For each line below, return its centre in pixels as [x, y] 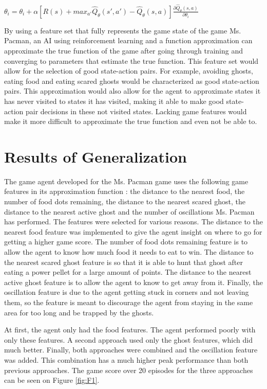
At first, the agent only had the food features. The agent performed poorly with [130, 330]
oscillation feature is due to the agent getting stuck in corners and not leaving [127, 292]
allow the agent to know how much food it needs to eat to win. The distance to [129, 252]
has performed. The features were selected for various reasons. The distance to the [133, 222]
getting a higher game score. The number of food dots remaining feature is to [126, 242]
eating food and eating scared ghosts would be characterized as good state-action [132, 81]
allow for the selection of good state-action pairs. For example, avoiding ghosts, [129, 71]
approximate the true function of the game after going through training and [123, 51]
